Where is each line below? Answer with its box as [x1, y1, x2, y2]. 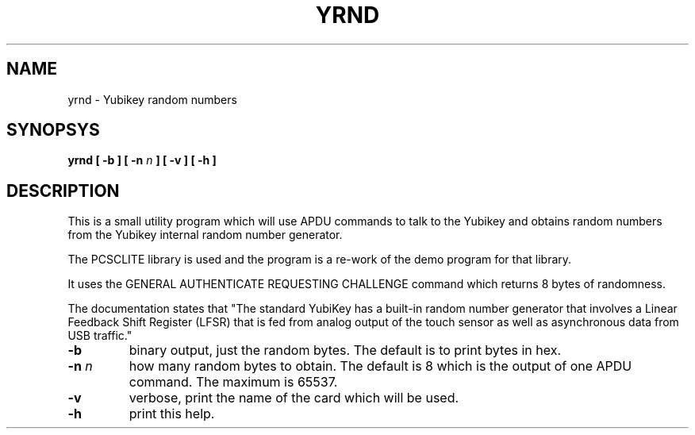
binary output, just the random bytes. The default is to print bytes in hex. [129, 342, 562, 359]
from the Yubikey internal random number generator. [67, 228, 343, 242]
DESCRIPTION [6, 180, 120, 201]
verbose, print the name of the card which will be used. [129, 390, 459, 406]
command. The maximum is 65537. [129, 374, 338, 391]
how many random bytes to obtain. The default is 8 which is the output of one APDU [129, 358, 632, 375]
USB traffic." [67, 329, 132, 343]
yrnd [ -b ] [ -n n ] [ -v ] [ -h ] [67, 153, 217, 167]
